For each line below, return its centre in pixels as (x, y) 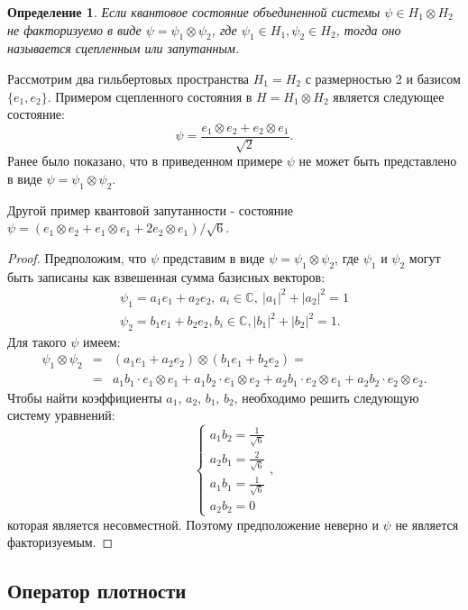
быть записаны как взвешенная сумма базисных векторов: (166, 276)
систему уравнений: (61, 415)
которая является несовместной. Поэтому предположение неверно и (193, 524)
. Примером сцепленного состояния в (150, 96)
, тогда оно (368, 29)
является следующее (389, 96)
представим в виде (214, 257)
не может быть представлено (378, 161)
